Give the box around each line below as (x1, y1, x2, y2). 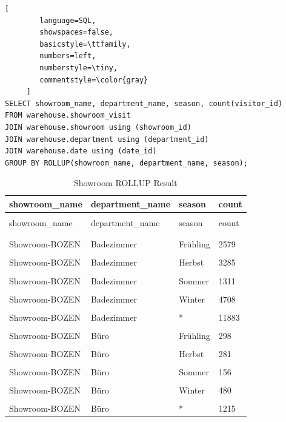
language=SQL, (39, 16, 96, 25)
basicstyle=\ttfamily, (39, 39, 131, 49)
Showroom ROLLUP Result (74, 176, 178, 189)
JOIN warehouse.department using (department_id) (5, 135, 209, 144)
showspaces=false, (39, 28, 113, 37)
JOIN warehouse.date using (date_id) (5, 147, 157, 156)
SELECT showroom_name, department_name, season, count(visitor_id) (5, 99, 283, 108)
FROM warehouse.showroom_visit (5, 111, 131, 120)
